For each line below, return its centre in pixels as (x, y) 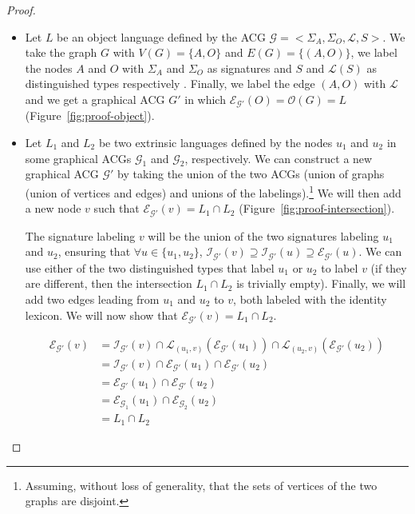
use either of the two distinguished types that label (150, 267)
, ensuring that (94, 251)
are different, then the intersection (109, 283)
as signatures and (249, 68)
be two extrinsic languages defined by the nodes (215, 143)
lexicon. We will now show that (101, 315)
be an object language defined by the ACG (161, 36)
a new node (53, 208)
